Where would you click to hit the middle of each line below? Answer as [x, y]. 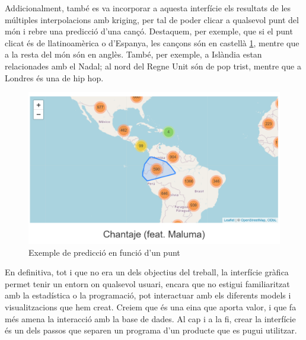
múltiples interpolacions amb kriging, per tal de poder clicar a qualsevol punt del [152, 19]
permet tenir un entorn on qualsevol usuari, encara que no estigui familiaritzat [147, 283]
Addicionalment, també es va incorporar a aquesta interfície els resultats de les [148, 8]
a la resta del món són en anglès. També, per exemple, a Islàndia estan [133, 54]
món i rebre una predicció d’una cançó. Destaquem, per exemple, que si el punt [149, 31]
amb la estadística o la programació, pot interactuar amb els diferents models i [148, 295]
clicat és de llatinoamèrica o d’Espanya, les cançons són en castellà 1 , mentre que [152, 42]
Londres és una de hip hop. [54, 77]
